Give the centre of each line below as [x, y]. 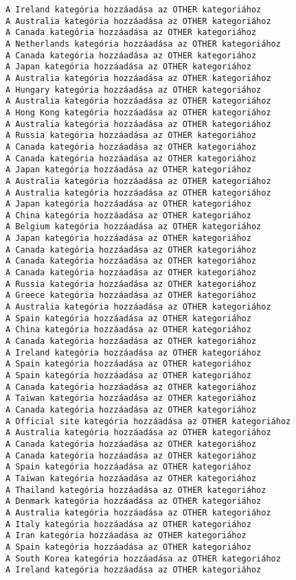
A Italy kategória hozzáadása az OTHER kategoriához [128, 524]
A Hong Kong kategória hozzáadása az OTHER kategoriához [138, 112]
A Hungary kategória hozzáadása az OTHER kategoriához [134, 90]
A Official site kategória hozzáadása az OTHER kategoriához [148, 421]
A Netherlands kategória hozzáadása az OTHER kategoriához [143, 44]
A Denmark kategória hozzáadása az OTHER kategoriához [134, 501]
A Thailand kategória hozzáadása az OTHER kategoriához [136, 490]
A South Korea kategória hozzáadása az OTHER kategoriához [143, 558]
